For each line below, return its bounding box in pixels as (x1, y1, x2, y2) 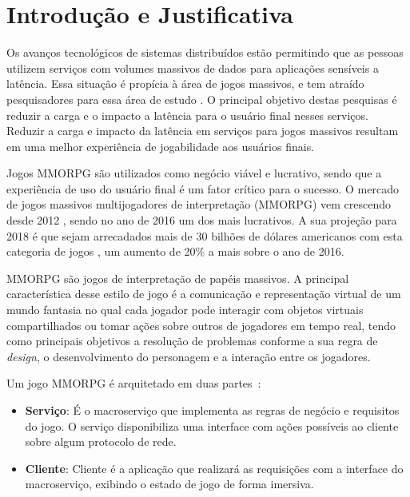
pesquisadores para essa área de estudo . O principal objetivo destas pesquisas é (6, 90, 397, 107)
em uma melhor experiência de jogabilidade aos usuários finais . (6, 137, 315, 154)
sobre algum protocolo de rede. (25, 433, 177, 450)
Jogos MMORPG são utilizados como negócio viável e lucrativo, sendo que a (6, 165, 382, 181)
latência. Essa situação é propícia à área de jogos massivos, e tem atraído (6, 75, 364, 92)
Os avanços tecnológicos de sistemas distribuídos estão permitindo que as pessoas (6, 44, 404, 61)
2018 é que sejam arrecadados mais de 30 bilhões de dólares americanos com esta (6, 227, 403, 244)
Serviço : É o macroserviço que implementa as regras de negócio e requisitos (25, 402, 400, 418)
